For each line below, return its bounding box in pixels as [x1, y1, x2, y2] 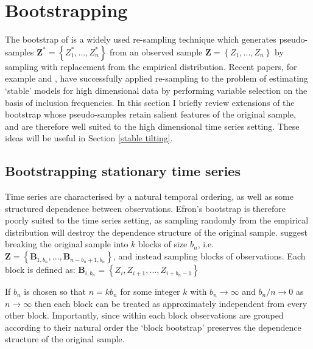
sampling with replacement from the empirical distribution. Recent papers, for [5, 60, 297, 72]
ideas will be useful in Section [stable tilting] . [5, 132, 173, 144]
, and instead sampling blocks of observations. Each [113, 250, 306, 263]
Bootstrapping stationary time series [5, 161, 241, 180]
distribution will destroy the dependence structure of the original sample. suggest [5, 225, 308, 238]
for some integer [120, 285, 180, 298]
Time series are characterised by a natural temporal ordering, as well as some [5, 190, 294, 203]
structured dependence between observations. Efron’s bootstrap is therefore [5, 202, 286, 214]
